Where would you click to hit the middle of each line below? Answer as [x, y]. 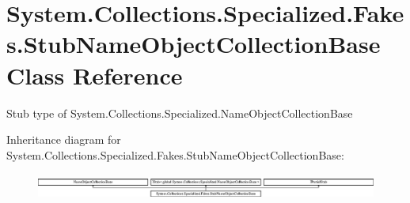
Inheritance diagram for [64, 139]
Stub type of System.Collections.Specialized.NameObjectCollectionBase [180, 113]
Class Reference [95, 75]
